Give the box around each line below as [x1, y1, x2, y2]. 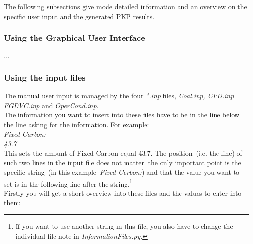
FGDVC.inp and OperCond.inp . [4, 100, 99, 110]
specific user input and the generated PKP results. [4, 11, 155, 21]
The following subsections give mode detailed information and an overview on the [4, 1, 247, 11]
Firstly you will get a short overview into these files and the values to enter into [4, 188, 242, 198]
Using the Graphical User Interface [4, 32, 145, 44]
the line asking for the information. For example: [4, 119, 149, 129]
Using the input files [4, 71, 86, 83]
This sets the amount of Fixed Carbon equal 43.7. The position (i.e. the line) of [4, 148, 242, 158]
